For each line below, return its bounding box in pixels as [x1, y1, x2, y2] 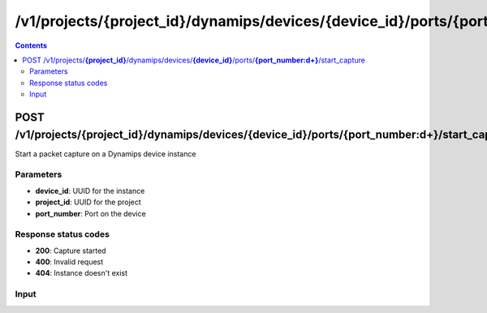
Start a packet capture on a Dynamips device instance [15, 148, 196, 158]
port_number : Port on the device [35, 208, 146, 218]
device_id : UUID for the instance [35, 186, 145, 195]
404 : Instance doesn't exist [35, 268, 128, 278]
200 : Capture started [35, 246, 106, 255]
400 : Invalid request [35, 257, 104, 267]
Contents [15, 41, 48, 50]
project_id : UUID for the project [35, 197, 141, 207]
